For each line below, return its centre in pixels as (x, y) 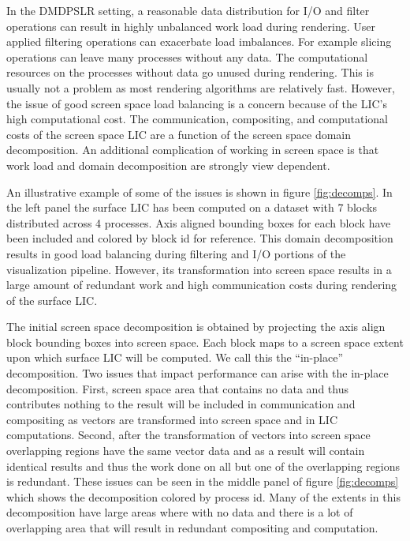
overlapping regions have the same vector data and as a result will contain (186, 451)
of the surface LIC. (52, 300)
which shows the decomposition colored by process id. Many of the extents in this (203, 496)
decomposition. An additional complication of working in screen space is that (193, 150)
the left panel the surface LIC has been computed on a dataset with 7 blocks (192, 207)
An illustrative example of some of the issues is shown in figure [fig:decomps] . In (199, 192)
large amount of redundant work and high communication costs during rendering (202, 285)
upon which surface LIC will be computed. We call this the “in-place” (175, 357)
